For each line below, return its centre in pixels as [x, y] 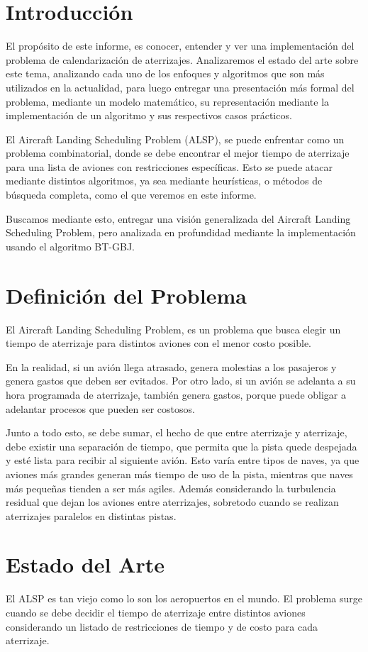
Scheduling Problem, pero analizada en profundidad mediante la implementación [181, 232]
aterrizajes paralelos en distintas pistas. [91, 515]
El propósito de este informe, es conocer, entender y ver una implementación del [180, 46]
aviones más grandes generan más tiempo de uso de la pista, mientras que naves [179, 474]
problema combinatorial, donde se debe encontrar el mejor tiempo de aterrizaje [178, 153]
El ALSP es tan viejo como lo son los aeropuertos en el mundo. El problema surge [184, 598]
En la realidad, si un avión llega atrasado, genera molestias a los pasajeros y [171, 366]
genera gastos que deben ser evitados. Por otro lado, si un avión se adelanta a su [181, 381]
